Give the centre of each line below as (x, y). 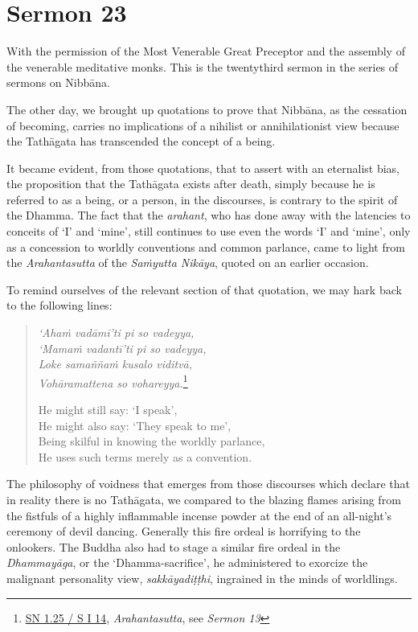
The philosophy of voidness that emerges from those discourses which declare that (209, 484)
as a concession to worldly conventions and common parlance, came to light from (206, 246)
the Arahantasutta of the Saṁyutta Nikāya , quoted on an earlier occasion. (188, 263)
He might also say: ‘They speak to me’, (135, 425)
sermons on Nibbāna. (58, 82)
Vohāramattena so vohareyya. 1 (113, 381)
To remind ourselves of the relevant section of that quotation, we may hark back (204, 289)
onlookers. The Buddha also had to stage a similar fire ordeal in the (174, 546)
